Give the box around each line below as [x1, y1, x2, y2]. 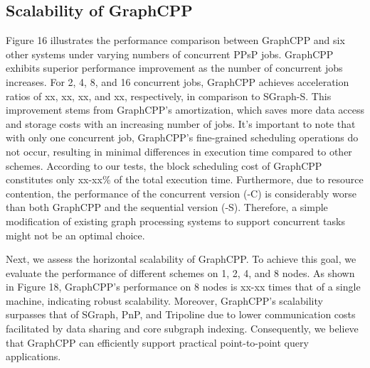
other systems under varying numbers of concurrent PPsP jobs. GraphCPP [6, 46, 334, 61]
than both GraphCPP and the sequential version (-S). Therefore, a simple [6, 200, 328, 215]
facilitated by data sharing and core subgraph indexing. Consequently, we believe [6, 321, 359, 336]
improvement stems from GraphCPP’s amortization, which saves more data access [6, 102, 364, 117]
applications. [6, 349, 61, 364]
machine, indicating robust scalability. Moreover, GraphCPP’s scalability [6, 293, 323, 308]
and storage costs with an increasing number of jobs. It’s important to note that [6, 116, 356, 131]
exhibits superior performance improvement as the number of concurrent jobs [6, 60, 343, 75]
